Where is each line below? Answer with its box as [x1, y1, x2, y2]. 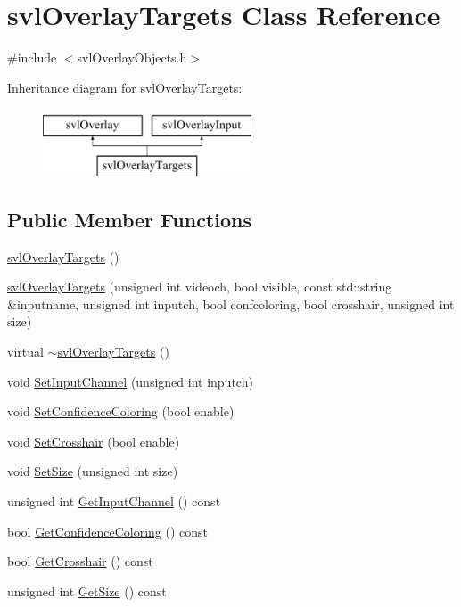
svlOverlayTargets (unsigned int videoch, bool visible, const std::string [7, 277, 392, 296]
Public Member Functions [7, 205, 251, 233]
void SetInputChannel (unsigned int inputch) [7, 372, 253, 390]
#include [7, 48, 57, 67]
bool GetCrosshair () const [7, 552, 153, 570]
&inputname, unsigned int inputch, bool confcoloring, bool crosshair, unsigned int [7, 294, 455, 313]
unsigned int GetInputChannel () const [7, 492, 221, 511]
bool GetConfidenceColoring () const [7, 521, 209, 540]
